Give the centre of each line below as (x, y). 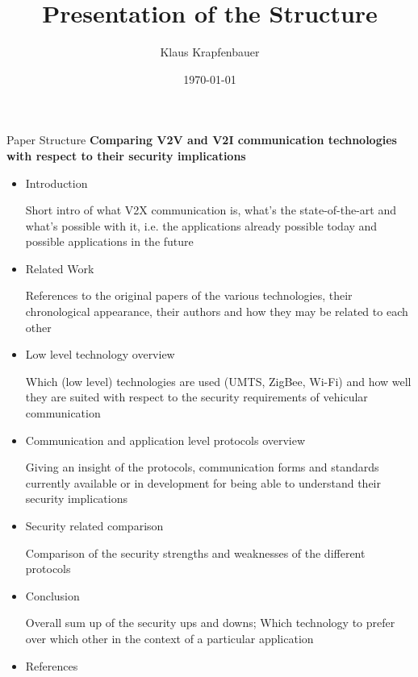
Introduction (56, 183)
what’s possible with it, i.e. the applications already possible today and (201, 225)
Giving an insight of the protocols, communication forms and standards (202, 467)
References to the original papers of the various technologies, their (189, 295)
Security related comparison (94, 525)
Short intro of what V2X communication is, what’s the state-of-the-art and (211, 210)
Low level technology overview (100, 354)
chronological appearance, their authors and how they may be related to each (217, 312)
